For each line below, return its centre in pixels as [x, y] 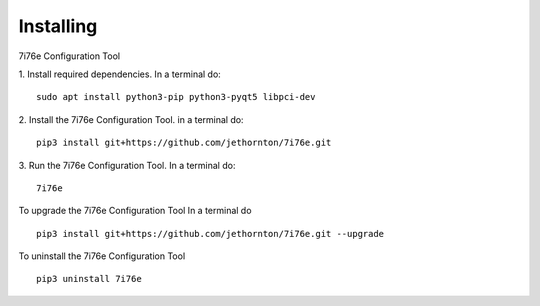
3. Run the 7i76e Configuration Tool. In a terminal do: [127, 165]
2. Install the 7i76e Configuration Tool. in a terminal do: [131, 119]
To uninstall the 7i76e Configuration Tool [102, 256]
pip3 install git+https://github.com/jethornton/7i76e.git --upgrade [210, 233]
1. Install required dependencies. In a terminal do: [120, 74]
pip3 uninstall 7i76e [89, 279]
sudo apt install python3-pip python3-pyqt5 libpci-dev [176, 97]
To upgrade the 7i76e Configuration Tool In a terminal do [135, 211]
